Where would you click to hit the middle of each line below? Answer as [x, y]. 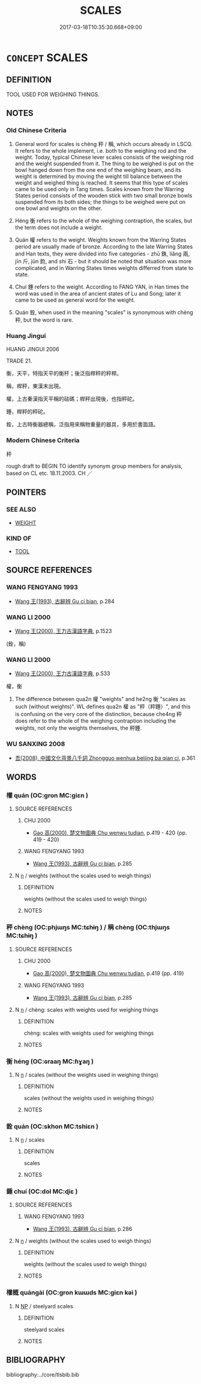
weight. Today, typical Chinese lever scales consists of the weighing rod [104, 158]
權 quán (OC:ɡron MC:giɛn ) [47, 795]
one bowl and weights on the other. [58, 209]
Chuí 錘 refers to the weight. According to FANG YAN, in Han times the [102, 287]
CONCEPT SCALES [47, 57]
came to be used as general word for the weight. [75, 300]
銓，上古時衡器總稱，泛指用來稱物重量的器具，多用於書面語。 [82, 424]
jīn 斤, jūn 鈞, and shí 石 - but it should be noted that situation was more [103, 262]
